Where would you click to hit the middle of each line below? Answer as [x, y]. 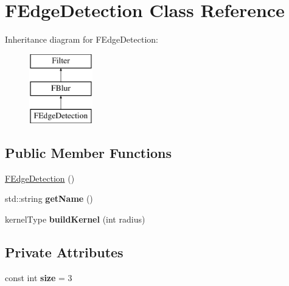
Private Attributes [64, 252]
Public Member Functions [88, 153]
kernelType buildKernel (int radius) [75, 219]
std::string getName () [49, 198]
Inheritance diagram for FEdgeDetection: [82, 39]
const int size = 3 [39, 277]
